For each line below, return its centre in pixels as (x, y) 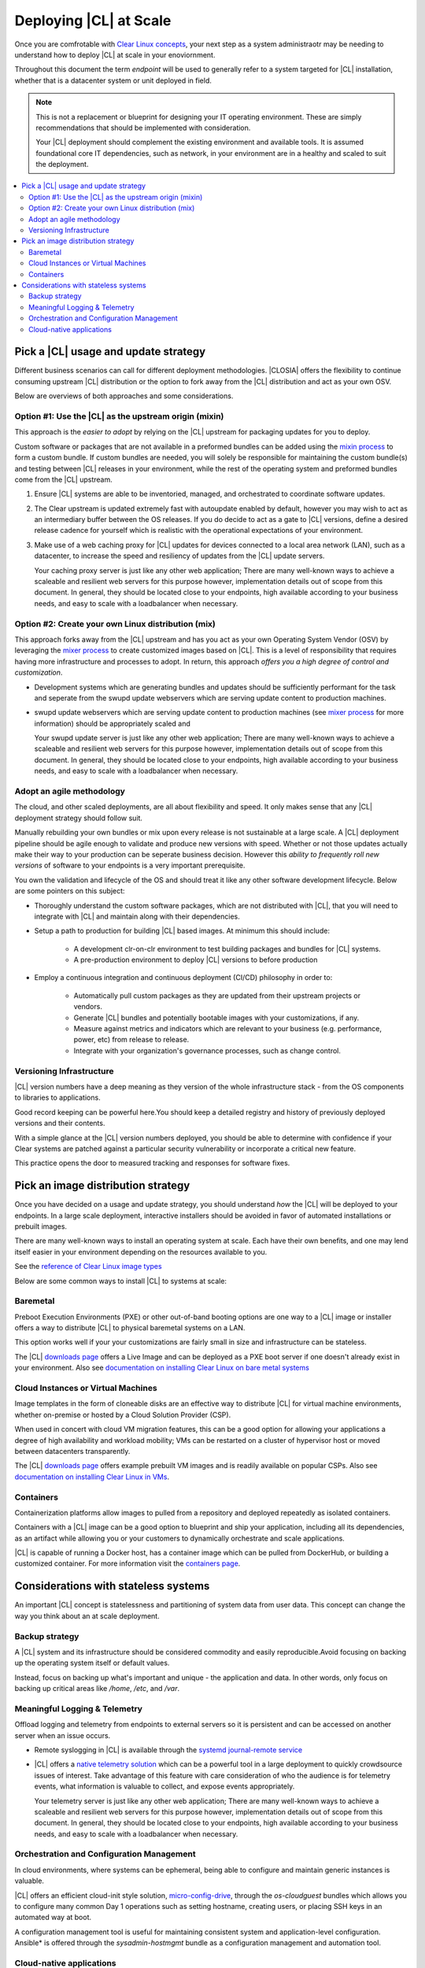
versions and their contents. (60, 1123)
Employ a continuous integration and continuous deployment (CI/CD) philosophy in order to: (183, 978)
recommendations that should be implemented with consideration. (143, 128)
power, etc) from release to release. (131, 1040)
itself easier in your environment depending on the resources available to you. (141, 1252)
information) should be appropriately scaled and (112, 723)
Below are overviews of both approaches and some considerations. (124, 396)
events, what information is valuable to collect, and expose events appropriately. (164, 1786)
